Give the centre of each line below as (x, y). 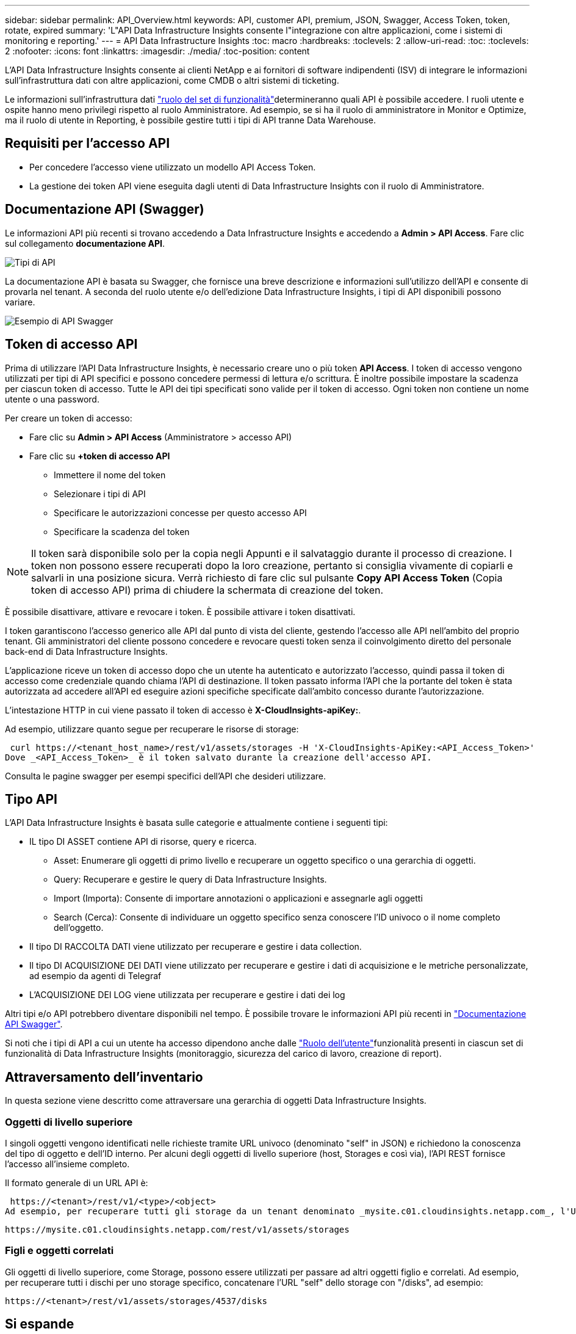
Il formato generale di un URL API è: (77, 1183)
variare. (20, 302)
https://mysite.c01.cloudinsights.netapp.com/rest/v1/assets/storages (177, 1229)
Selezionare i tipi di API (100, 494)
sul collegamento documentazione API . (85, 243)
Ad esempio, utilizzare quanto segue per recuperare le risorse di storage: (152, 729)
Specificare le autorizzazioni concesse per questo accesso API (180, 512)
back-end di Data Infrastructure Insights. (86, 651)
